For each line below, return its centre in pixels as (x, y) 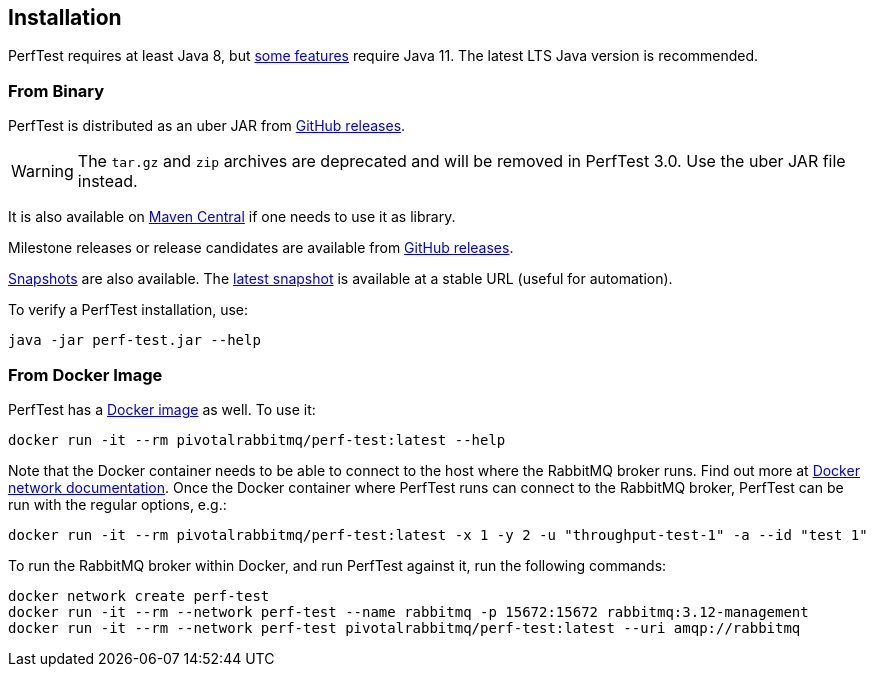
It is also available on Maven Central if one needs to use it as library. (232, 217)
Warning (42, 171)
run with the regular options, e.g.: (117, 504)
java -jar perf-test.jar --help (134, 340)
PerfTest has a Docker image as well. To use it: (162, 409)
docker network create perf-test (139, 595)
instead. (107, 181)
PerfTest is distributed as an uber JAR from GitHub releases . (207, 126)
